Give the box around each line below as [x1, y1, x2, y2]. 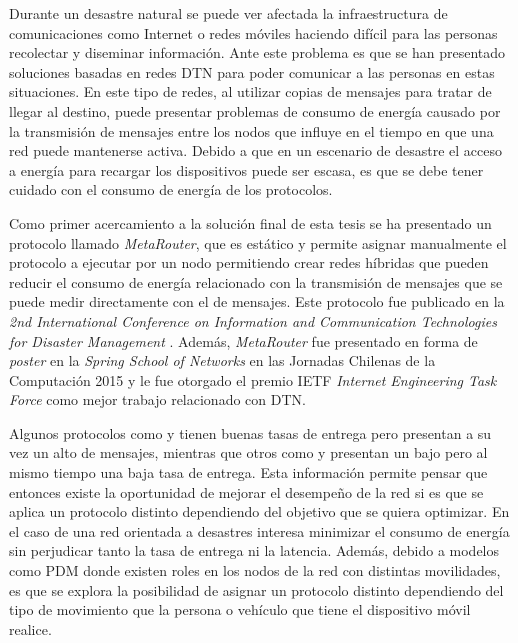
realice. [9, 618, 52, 639]
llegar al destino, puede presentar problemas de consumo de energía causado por [9, 100, 501, 121]
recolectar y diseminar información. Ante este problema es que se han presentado [9, 42, 506, 63]
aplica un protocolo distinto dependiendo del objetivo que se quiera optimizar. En [9, 501, 510, 522]
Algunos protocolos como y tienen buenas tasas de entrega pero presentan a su [9, 422, 492, 443]
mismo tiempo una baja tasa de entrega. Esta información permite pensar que [9, 462, 488, 483]
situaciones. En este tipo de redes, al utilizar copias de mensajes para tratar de [9, 81, 492, 102]
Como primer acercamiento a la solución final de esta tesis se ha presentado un [9, 212, 492, 233]
